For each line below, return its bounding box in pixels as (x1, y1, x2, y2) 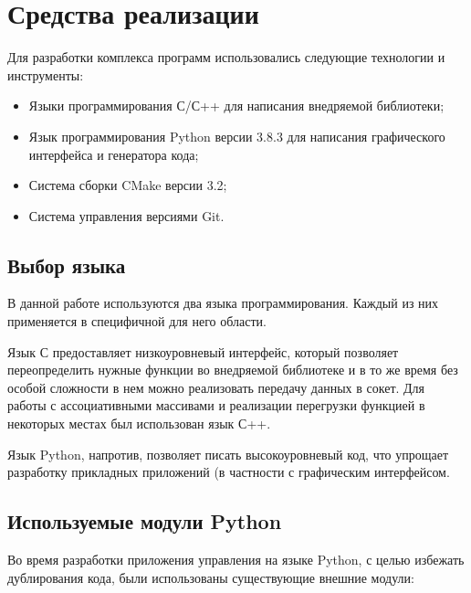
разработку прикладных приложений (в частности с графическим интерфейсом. (7, 462, 450, 482)
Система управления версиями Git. (28, 206, 225, 225)
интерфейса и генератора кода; (28, 144, 199, 164)
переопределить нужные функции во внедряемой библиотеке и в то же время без (7, 360, 458, 379)
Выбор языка (7, 250, 126, 279)
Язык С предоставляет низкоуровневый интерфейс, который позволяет (7, 342, 399, 361)
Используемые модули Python (7, 507, 282, 535)
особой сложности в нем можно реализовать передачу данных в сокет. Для (7, 377, 425, 397)
